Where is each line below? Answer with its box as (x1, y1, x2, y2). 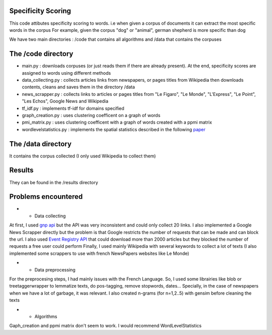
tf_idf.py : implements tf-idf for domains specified (22, 105, 124, 111)
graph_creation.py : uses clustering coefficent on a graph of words (22, 112, 161, 118)
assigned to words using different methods (22, 70, 111, 76)
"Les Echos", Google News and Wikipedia (22, 98, 108, 104)
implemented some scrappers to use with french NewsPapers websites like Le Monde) (9, 250, 189, 256)
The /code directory (9, 49, 74, 58)
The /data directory (9, 139, 72, 148)
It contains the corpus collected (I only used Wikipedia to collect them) (9, 153, 156, 159)
